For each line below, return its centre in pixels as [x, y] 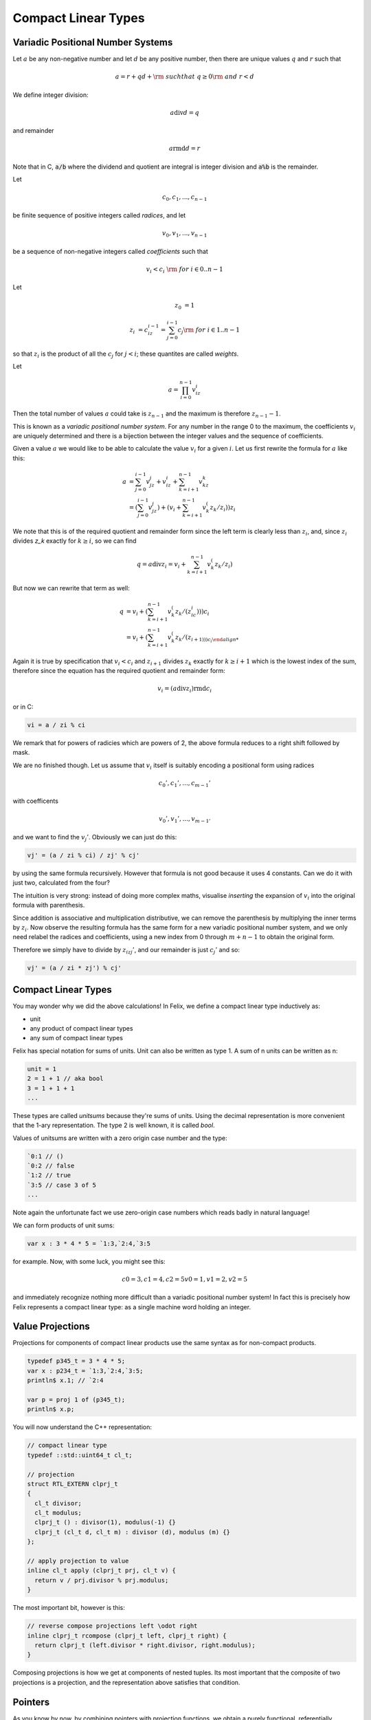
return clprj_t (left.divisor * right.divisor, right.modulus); [145, 1645]
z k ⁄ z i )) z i [223, 508]
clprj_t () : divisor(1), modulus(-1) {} [105, 1523]
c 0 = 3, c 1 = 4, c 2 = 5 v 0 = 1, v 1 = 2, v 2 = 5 [184, 1279]
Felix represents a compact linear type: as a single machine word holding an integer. [132, 1307]
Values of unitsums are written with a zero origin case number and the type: [120, 1138]
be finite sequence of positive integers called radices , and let [99, 215]
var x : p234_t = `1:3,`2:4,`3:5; [85, 1370]
